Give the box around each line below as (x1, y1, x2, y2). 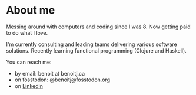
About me (6, 4, 55, 17)
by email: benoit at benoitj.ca (14, 70, 85, 77)
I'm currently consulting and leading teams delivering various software (6, 41, 178, 48)
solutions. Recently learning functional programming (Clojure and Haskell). (6, 47, 187, 54)
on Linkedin (14, 82, 43, 89)
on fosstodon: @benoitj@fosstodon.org (14, 76, 111, 83)
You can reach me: (6, 58, 52, 65)
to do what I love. (6, 29, 48, 36)
